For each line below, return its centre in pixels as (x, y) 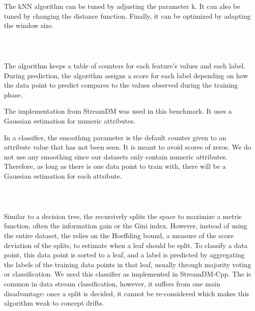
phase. (14, 94)
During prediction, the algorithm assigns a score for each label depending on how (126, 75)
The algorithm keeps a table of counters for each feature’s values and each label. (125, 65)
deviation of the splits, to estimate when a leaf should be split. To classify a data (126, 245)
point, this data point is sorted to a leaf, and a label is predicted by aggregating (124, 255)
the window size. (29, 25)
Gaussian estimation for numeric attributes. (70, 120)
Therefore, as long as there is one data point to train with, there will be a (115, 166)
